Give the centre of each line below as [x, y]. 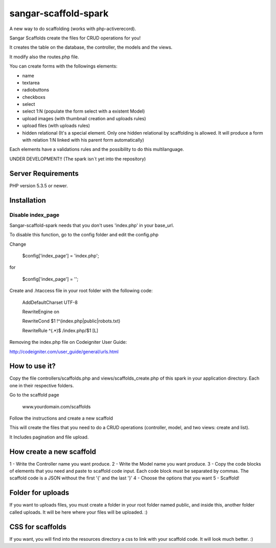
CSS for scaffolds [38, 527]
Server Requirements [44, 173]
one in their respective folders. [42, 385]
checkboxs [34, 97]
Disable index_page [34, 215]
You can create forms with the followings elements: [63, 66]
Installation [28, 200]
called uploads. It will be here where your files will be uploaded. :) [78, 512]
